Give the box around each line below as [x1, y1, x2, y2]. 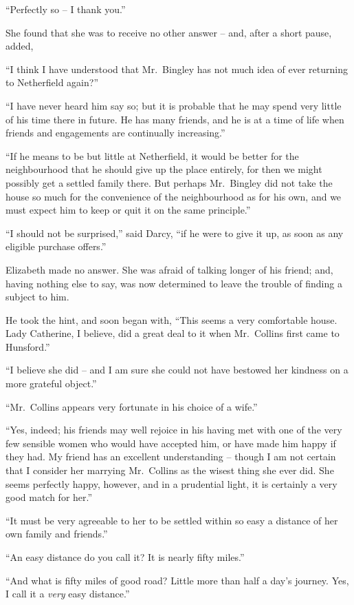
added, [5, 39, 34, 53]
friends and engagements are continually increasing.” [5, 125, 225, 140]
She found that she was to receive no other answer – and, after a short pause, [5, 25, 332, 39]
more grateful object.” [5, 376, 97, 391]
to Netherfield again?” [5, 75, 98, 90]
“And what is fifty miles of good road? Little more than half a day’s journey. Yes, [5, 573, 349, 587]
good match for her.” [5, 490, 93, 504]
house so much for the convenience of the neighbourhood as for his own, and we [5, 189, 342, 203]
